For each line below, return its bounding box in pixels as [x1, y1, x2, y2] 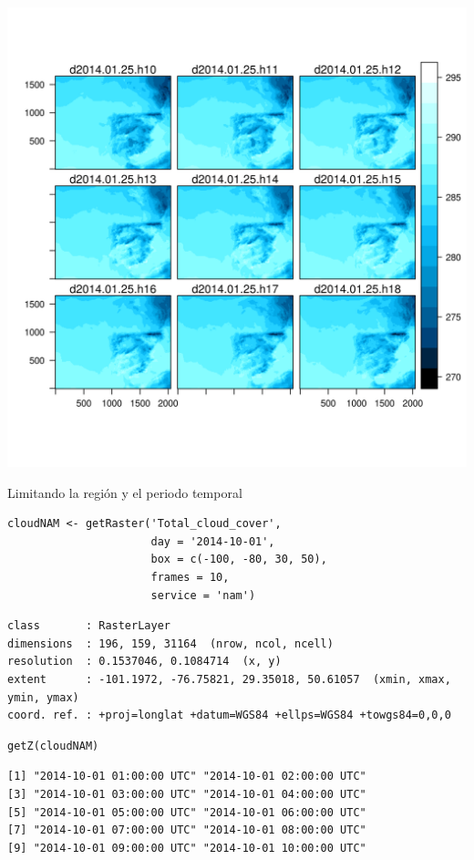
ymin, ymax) [7, 690, 79, 704]
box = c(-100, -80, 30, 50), [150, 553, 327, 566]
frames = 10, [150, 570, 230, 584]
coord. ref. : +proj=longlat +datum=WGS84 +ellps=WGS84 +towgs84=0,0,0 [7, 709, 451, 722]
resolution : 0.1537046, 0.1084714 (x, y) [7, 655, 282, 668]
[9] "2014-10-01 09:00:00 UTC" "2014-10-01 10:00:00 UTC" [7, 841, 366, 855]
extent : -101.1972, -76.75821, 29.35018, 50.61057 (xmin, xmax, [7, 672, 451, 686]
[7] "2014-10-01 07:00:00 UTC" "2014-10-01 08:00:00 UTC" [7, 824, 366, 837]
